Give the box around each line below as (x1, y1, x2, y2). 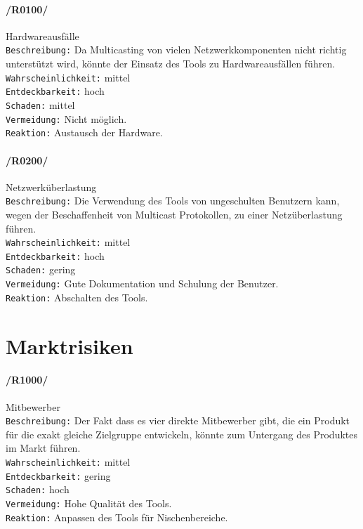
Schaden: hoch (6, 482, 70, 497)
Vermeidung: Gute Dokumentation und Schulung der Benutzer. (6, 276, 279, 291)
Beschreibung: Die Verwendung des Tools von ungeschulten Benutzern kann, (6, 193, 340, 208)
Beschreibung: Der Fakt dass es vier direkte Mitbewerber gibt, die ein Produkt (6, 413, 350, 428)
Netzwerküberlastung (6, 179, 97, 194)
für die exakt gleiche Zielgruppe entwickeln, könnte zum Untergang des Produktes (6, 426, 358, 441)
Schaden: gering (6, 262, 76, 277)
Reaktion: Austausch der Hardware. (6, 125, 163, 140)
